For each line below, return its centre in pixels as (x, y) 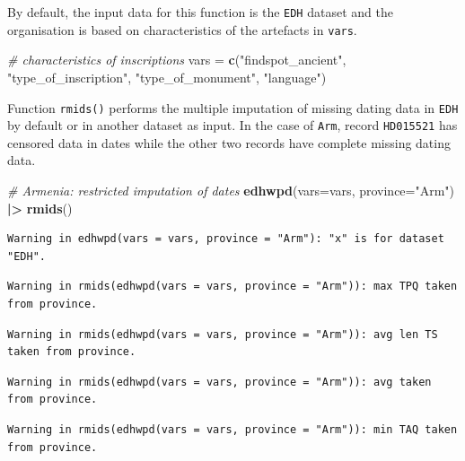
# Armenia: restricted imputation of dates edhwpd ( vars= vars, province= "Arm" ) (231, 190)
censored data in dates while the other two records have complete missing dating (229, 142)
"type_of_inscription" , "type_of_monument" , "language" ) (167, 77)
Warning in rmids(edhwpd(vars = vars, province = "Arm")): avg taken (219, 382)
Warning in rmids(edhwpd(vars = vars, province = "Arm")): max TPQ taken (232, 287)
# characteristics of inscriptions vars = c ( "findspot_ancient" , (177, 60)
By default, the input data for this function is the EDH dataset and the (200, 12)
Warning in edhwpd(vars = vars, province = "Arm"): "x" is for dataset (226, 239)
